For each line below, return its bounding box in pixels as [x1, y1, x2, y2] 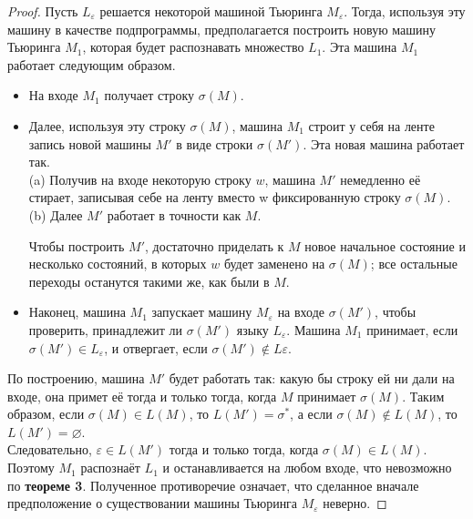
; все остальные [370, 254, 458, 273]
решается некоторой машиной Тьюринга [99, 2, 323, 20]
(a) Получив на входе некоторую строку [28, 169, 252, 188]
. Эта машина [322, 37, 397, 56]
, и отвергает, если [104, 338, 208, 357]
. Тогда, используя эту [344, 2, 466, 20]
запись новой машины [28, 134, 151, 153]
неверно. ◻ [323, 494, 387, 513]
